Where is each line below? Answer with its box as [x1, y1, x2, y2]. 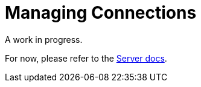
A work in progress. [5, 34, 83, 45]
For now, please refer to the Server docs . [5, 53, 167, 63]
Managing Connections [5, 2, 197, 23]
